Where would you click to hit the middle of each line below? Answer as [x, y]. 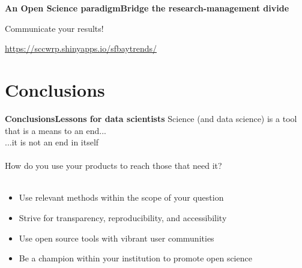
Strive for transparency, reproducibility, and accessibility [123, 218]
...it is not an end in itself [52, 142]
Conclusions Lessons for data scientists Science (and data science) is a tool [151, 118]
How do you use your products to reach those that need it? [113, 166]
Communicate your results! [54, 28]
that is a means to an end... [56, 130]
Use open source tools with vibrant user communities [116, 238]
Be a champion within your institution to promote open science [135, 258]
